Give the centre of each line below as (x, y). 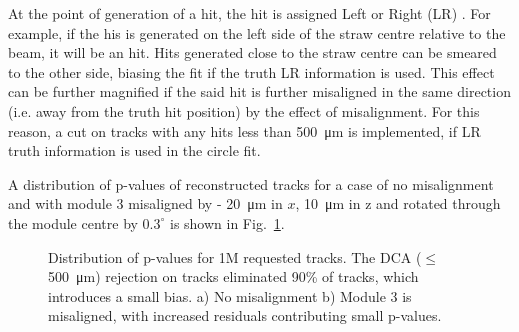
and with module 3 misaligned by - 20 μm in (145, 203)
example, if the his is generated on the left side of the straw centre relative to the (257, 32)
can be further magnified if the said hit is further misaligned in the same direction (259, 91)
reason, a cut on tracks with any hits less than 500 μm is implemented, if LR (244, 130)
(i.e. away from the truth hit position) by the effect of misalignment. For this (244, 110)
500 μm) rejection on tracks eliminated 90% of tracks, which (233, 276)
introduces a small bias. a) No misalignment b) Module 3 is (230, 295)
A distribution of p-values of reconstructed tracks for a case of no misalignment (251, 183)
